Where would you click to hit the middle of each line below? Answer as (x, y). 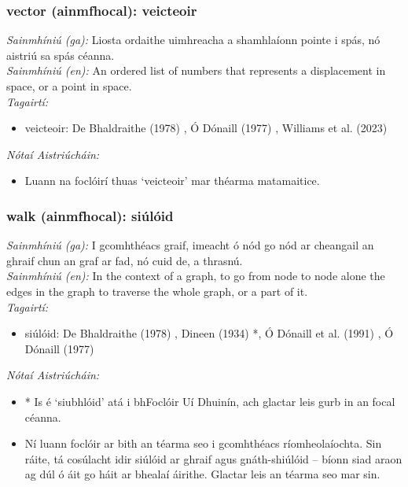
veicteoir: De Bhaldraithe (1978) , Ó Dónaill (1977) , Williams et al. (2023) (206, 128)
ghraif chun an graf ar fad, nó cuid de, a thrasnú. (125, 260)
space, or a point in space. (69, 86)
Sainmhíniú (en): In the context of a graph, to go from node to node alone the (196, 276)
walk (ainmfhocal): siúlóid (90, 215)
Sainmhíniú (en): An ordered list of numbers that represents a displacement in (196, 70)
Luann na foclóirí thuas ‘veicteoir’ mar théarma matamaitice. (172, 181)
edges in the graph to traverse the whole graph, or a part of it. (157, 291)
